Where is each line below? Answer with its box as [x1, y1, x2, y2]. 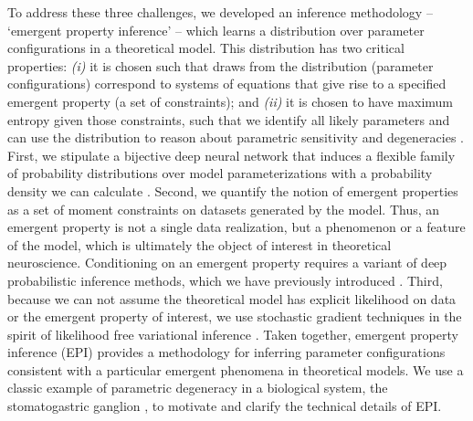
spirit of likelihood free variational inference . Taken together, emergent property [7, 324, 458, 343]
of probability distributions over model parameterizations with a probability [7, 163, 433, 183]
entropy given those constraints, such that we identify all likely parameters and [7, 110, 450, 129]
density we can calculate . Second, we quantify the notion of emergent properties [7, 181, 458, 200]
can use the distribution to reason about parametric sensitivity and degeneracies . [7, 128, 465, 147]
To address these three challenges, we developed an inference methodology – [7, 3, 433, 21]
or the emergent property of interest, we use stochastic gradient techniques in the [7, 307, 462, 326]
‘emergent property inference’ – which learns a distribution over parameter [7, 20, 425, 39]
